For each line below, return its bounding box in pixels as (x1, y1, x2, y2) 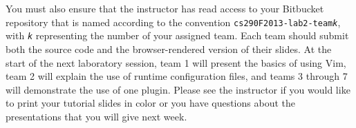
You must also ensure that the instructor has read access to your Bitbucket (6, 1, 324, 15)
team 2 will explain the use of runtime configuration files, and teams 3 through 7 (6, 69, 348, 83)
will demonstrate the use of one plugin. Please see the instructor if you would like (6, 82, 350, 96)
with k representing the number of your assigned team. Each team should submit (6, 28, 349, 43)
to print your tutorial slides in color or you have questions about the (6, 96, 295, 110)
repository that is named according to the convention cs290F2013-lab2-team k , (6, 14, 341, 29)
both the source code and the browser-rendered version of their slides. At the (6, 41, 332, 56)
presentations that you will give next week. (6, 109, 187, 123)
